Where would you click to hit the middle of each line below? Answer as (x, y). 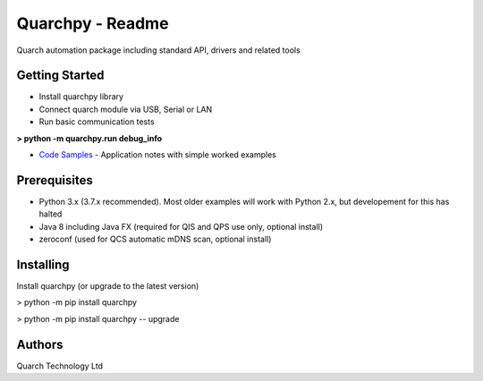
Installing (43, 264)
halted (51, 214)
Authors (40, 344)
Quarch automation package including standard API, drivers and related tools (159, 50)
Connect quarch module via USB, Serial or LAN (126, 109)
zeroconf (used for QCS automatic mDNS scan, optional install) (155, 239)
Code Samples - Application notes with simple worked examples (157, 155)
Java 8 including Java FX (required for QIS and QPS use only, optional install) (181, 226)
